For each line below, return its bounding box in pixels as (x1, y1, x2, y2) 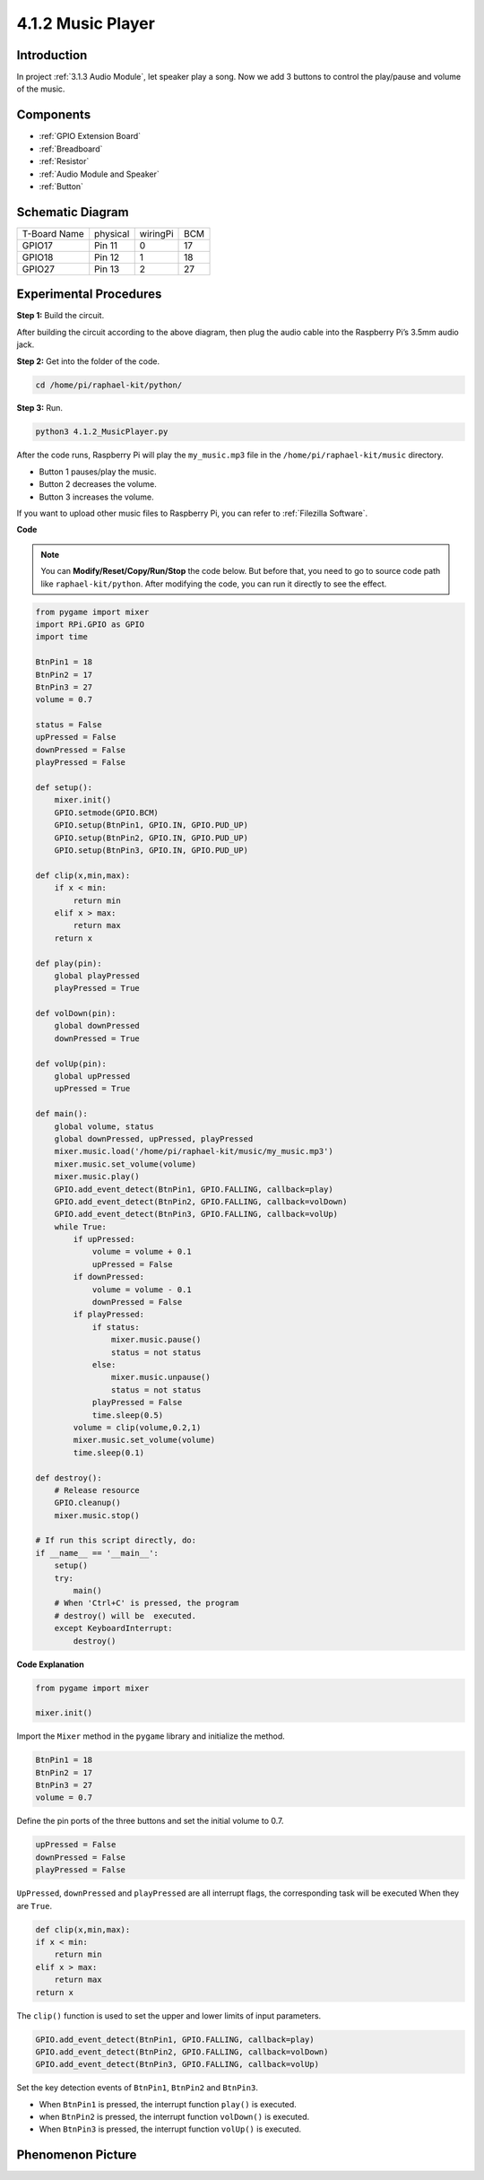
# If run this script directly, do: (35, 1535, 197, 1546)
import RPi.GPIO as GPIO (35, 619, 145, 630)
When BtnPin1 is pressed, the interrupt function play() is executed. (39, 2098, 298, 2109)
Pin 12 (94, 251, 120, 264)
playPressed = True (54, 983, 141, 994)
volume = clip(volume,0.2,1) (73, 1422, 202, 1432)
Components (16, 108, 91, 123)
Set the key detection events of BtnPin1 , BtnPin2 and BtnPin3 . (16, 2082, 259, 2093)
